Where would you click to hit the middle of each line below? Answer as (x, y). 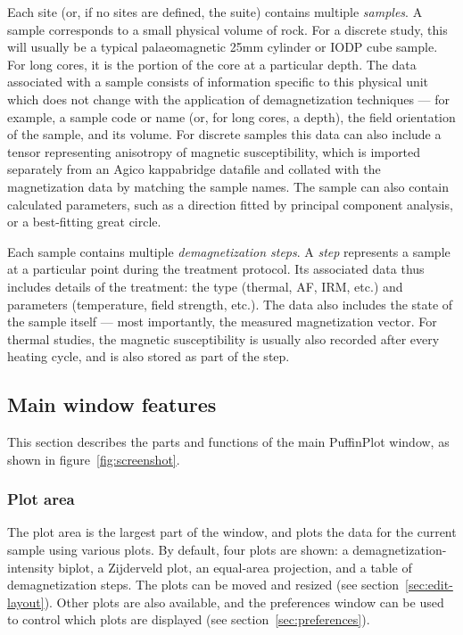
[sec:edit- (429, 585)
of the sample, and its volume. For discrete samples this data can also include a (224, 134)
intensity (31, 567)
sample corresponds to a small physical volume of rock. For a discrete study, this (227, 29)
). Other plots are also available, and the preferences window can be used (244, 602)
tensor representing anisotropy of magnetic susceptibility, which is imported (214, 151)
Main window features (112, 404)
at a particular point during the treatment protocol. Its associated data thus (216, 269)
